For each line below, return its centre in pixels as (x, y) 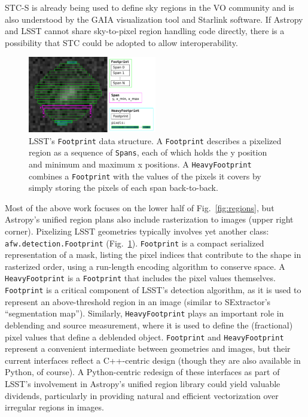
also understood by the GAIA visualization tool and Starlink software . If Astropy (154, 19)
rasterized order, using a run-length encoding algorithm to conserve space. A (145, 266)
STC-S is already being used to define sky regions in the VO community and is (150, 7)
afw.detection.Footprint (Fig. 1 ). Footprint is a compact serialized (135, 243)
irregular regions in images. (54, 407)
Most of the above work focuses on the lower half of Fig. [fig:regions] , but (140, 207)
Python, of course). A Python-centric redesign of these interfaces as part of (142, 372)
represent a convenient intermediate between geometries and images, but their (148, 348)
